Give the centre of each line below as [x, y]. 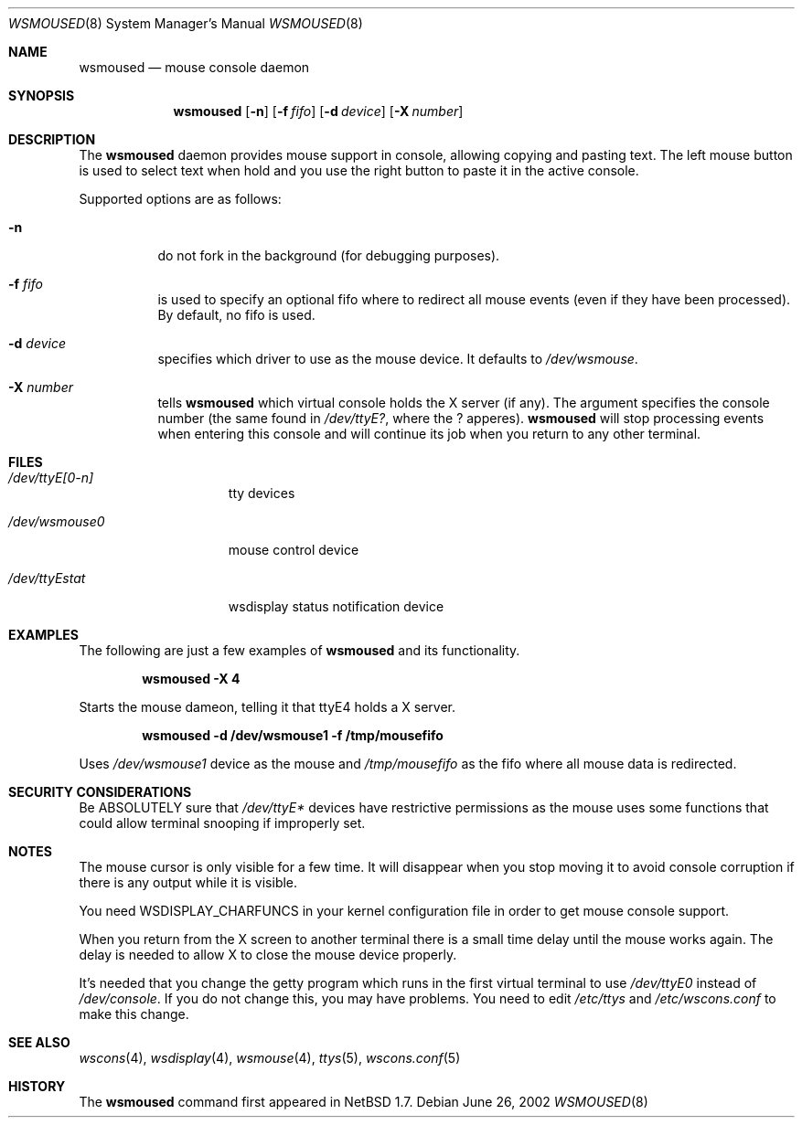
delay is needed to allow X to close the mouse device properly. [268, 955]
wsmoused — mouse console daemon [194, 67]
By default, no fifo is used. [236, 315]
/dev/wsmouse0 [57, 521]
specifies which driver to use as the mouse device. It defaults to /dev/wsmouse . [398, 359]
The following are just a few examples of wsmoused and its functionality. [299, 650]
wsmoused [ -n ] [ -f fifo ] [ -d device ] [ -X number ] [318, 111]
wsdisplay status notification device [336, 606]
